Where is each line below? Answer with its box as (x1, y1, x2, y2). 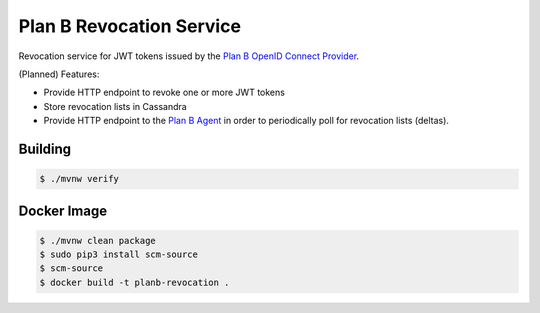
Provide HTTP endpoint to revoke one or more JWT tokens (43, 86, 285, 99)
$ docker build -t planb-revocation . (39, 276, 230, 288)
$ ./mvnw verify (39, 173, 120, 185)
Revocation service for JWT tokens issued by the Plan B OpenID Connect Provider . (18, 50, 360, 62)
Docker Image (18, 202, 108, 219)
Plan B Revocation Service (18, 15, 242, 37)
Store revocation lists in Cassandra (43, 100, 187, 112)
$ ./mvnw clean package (39, 235, 157, 246)
